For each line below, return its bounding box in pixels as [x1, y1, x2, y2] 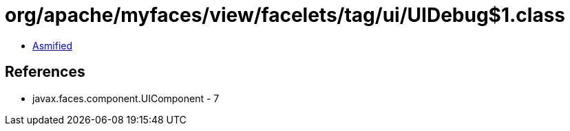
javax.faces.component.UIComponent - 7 [32, 92, 220, 104]
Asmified [32, 39, 73, 51]
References [5, 63, 85, 81]
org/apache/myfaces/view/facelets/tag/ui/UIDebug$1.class [5, 3, 566, 27]
